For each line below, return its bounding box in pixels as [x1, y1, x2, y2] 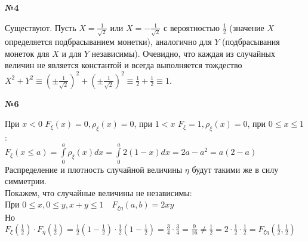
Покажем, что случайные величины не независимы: [5, 186, 192, 199]
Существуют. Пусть [5, 21, 76, 33]
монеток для [5, 47, 50, 59]
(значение [229, 21, 264, 33]
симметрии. [5, 175, 47, 187]
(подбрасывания [222, 35, 280, 48]
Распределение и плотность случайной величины [5, 163, 183, 175]
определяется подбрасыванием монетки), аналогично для [5, 35, 212, 48]
